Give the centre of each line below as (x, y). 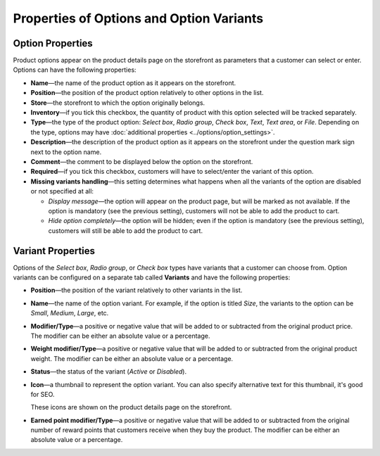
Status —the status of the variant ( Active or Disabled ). (108, 372)
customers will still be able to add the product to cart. (126, 230)
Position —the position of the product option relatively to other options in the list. (147, 93)
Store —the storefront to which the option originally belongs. (118, 103)
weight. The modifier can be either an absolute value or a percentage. (132, 358)
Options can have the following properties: (75, 70)
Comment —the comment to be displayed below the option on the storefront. (142, 161)
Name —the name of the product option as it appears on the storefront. (133, 83)
